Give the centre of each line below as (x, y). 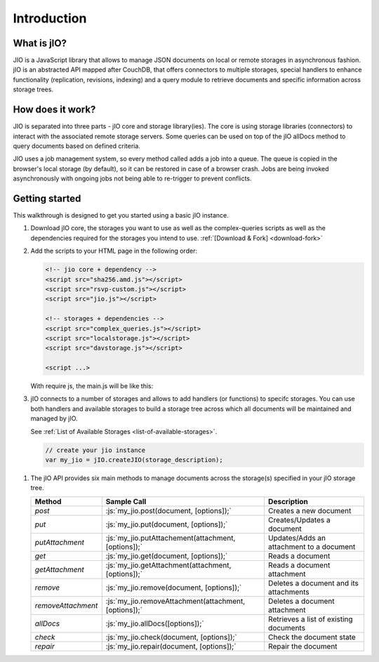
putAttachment (59, 542)
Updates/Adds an (297, 538)
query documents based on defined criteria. (77, 146)
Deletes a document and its (313, 583)
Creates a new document (310, 510)
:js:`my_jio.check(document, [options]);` (172, 637)
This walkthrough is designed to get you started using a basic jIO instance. (121, 215)
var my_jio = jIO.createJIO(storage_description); (134, 459)
